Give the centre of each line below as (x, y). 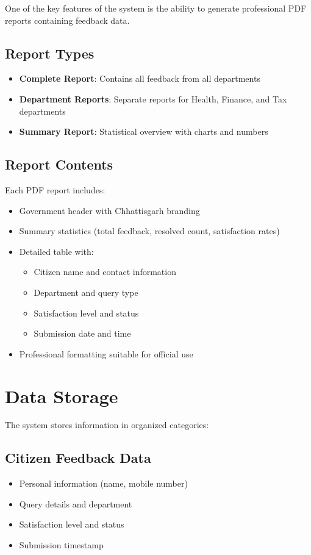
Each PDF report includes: (55, 189)
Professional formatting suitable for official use (106, 353)
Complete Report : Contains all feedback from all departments (140, 78)
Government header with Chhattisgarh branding (109, 210)
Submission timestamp (61, 545)
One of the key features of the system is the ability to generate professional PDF (156, 8)
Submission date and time (82, 333)
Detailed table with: (56, 251)
